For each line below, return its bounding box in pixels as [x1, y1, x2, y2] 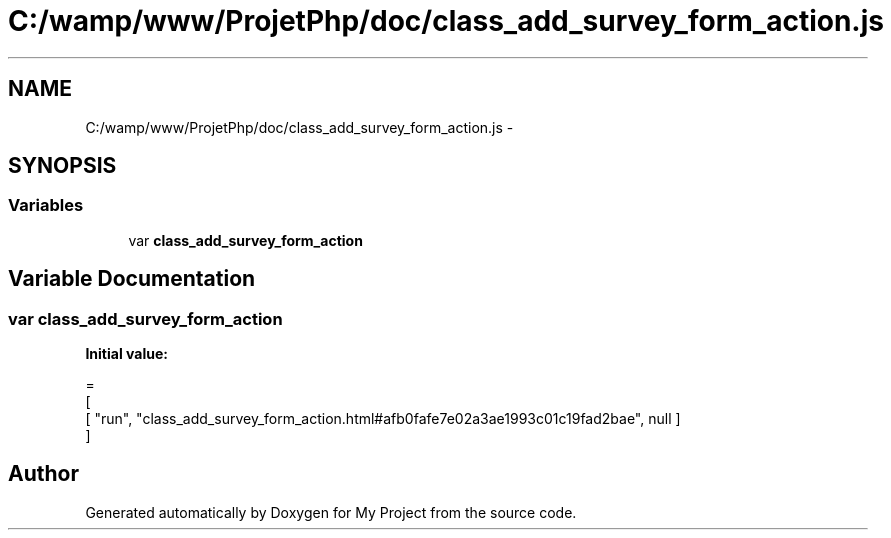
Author [8, 461, 79, 487]
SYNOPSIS [8, 153, 117, 179]
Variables [8, 195, 84, 216]
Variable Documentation [8, 266, 256, 292]
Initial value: [85, 345, 168, 363]
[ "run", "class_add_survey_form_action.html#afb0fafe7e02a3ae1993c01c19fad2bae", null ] [85, 410, 681, 428]
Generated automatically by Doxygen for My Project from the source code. [85, 503, 577, 521]
